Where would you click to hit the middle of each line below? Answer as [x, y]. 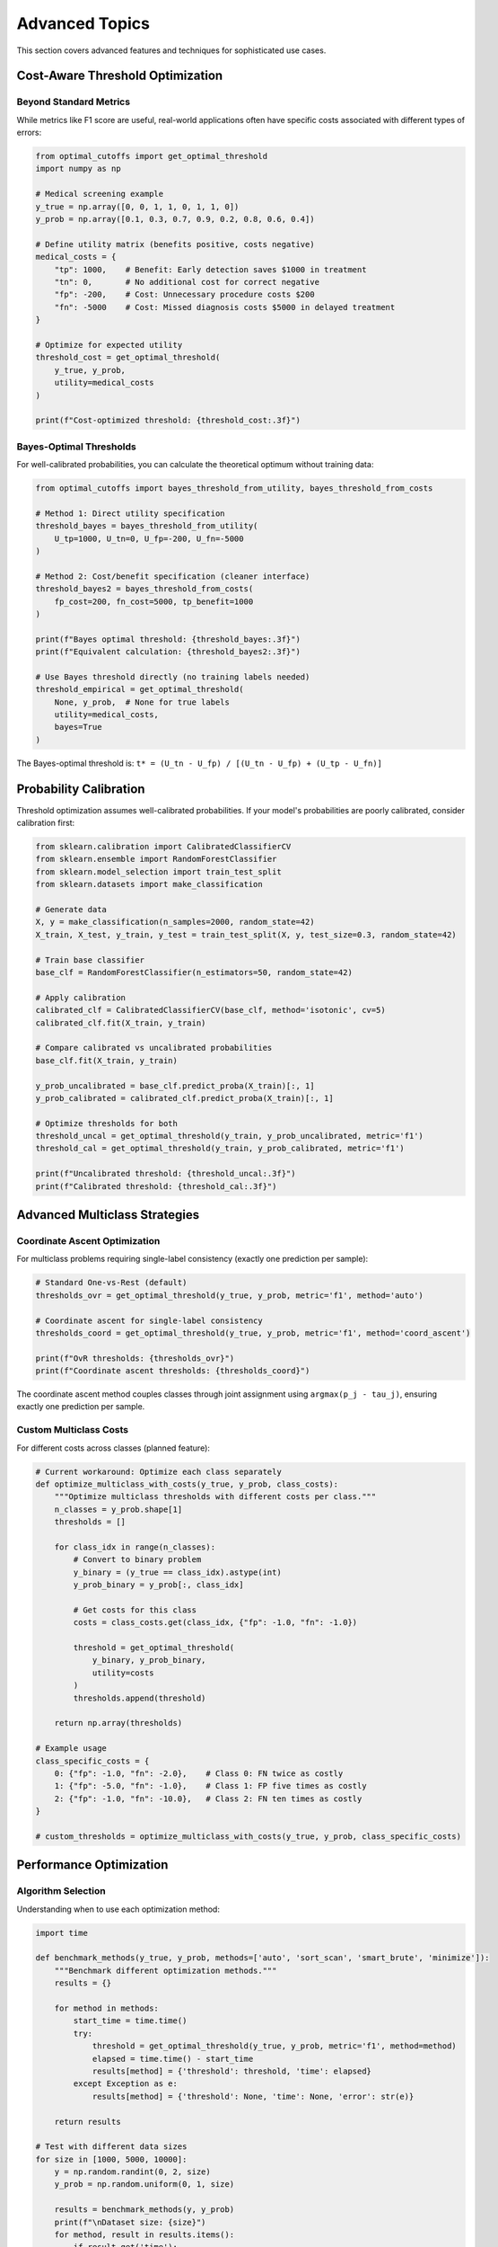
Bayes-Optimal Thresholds [76, 447]
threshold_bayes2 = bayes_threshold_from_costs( [144, 589]
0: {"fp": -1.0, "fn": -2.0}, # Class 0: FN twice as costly [199, 1773]
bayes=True [78, 727]
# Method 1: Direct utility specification [130, 513]
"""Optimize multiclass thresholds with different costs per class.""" [215, 1497]
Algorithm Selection [61, 1891]
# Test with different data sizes [111, 2147]
